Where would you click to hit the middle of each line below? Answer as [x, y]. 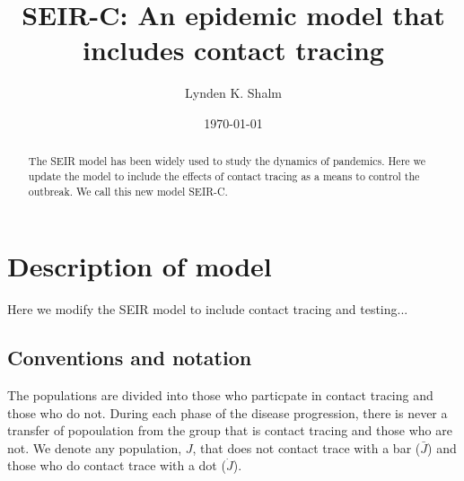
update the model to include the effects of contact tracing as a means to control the [224, 175]
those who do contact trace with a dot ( [117, 465]
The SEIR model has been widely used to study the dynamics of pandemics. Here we [227, 161]
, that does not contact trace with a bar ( [306, 447]
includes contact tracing [233, 50]
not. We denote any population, [95, 447]
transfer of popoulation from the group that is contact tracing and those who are [230, 430]
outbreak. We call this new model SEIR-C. [128, 191]
